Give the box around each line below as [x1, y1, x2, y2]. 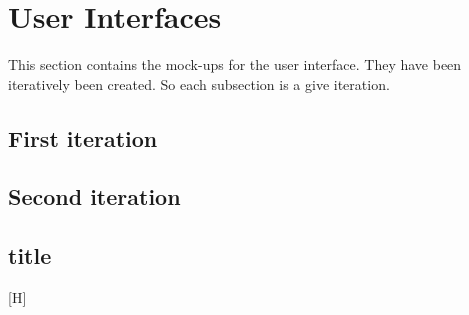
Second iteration [8, 181, 181, 212]
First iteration [8, 122, 158, 153]
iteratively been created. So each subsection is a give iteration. [8, 73, 390, 94]
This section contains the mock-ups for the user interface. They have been [8, 54, 462, 75]
